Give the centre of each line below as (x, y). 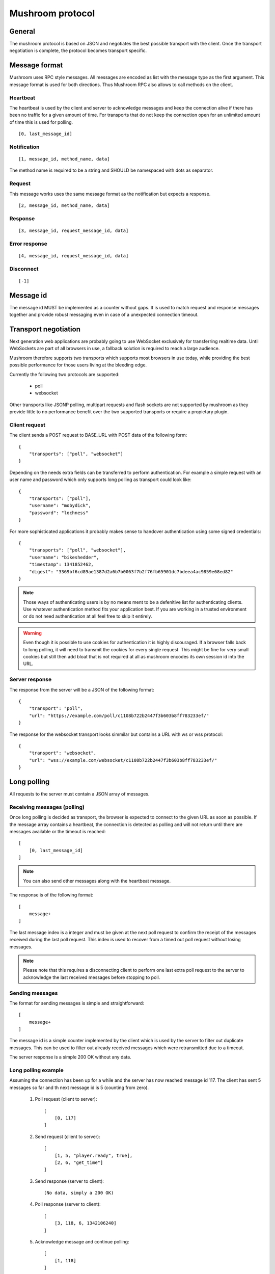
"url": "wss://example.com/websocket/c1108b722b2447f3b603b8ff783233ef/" (123, 760)
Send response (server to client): (70, 1181)
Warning (32, 633)
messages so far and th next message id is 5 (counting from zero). (79, 1087)
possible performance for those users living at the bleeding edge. (78, 365)
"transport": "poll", (56, 709)
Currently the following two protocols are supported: (64, 374)
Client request (28, 424)
